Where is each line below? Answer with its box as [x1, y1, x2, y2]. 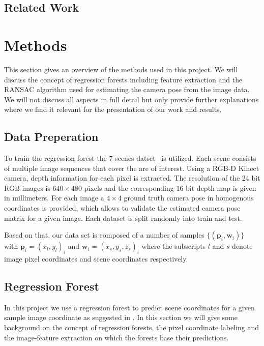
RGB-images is [4, 182, 50, 193]
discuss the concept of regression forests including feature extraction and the [4, 74, 243, 84]
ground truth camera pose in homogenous [124, 192, 254, 203]
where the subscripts [141, 241, 206, 251]
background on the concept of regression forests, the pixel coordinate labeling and [4, 322, 259, 333]
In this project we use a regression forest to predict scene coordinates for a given [4, 302, 255, 312]
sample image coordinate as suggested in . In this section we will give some [4, 312, 238, 323]
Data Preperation [4, 129, 99, 145]
